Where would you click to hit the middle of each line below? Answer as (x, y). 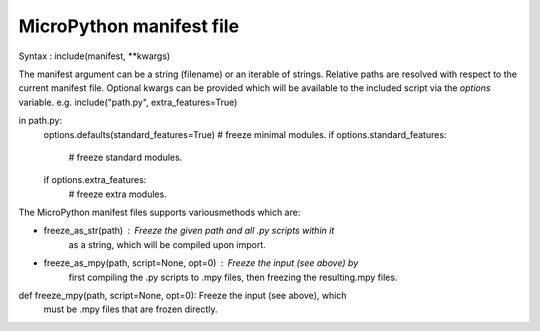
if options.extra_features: (95, 180)
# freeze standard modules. (125, 157)
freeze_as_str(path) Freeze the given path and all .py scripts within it (189, 231)
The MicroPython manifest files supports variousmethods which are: (159, 212)
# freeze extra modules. (117, 194)
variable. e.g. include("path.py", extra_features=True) (128, 102)
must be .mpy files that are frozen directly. (131, 309)
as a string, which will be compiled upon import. (167, 244)
